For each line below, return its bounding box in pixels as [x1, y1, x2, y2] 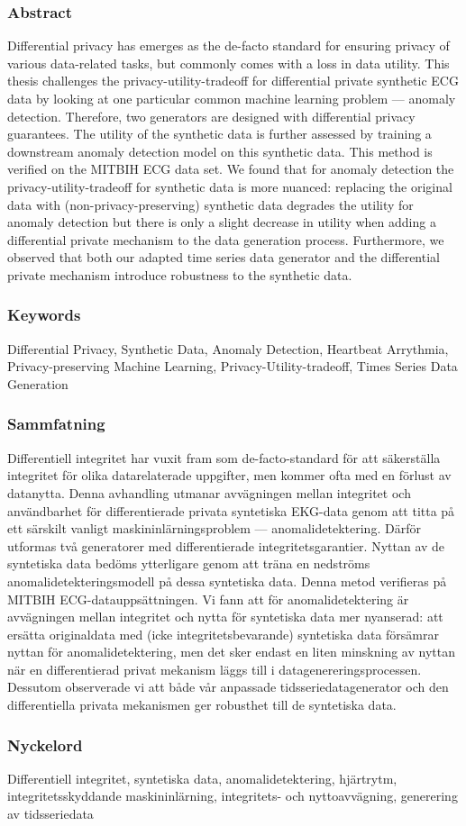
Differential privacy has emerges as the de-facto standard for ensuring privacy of [7, 36, 450, 55]
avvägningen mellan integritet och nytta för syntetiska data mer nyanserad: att [7, 607, 443, 626]
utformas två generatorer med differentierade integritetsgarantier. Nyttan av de [7, 536, 445, 555]
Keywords [7, 304, 81, 326]
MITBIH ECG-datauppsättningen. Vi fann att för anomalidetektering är [7, 589, 409, 608]
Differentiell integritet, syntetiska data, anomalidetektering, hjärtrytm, [7, 768, 397, 787]
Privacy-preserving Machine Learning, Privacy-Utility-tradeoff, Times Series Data [7, 357, 458, 376]
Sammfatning [7, 413, 105, 435]
